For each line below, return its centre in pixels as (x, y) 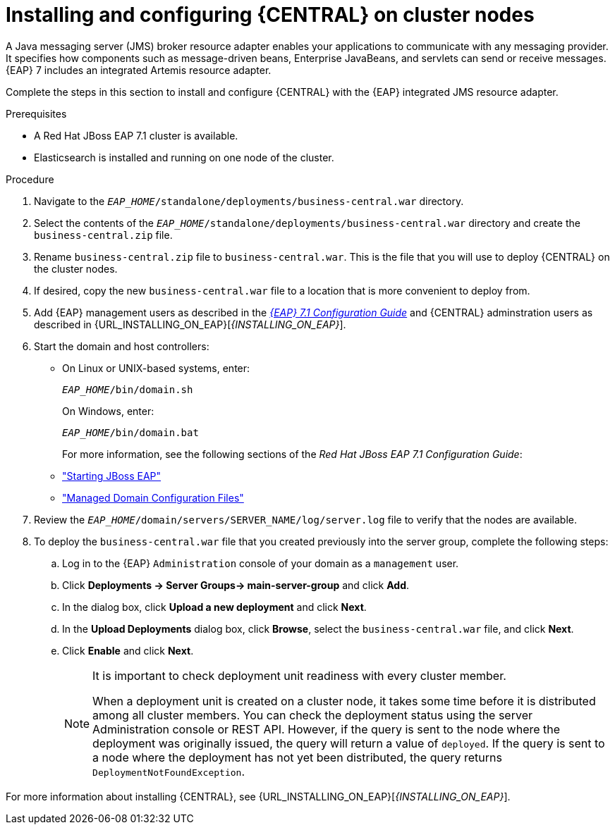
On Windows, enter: (108, 411)
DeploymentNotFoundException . (169, 771)
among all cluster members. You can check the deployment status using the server (312, 715)
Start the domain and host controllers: (122, 346)
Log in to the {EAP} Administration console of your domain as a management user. (261, 563)
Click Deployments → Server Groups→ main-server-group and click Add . (236, 585)
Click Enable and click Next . (128, 650)
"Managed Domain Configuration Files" (153, 497)
